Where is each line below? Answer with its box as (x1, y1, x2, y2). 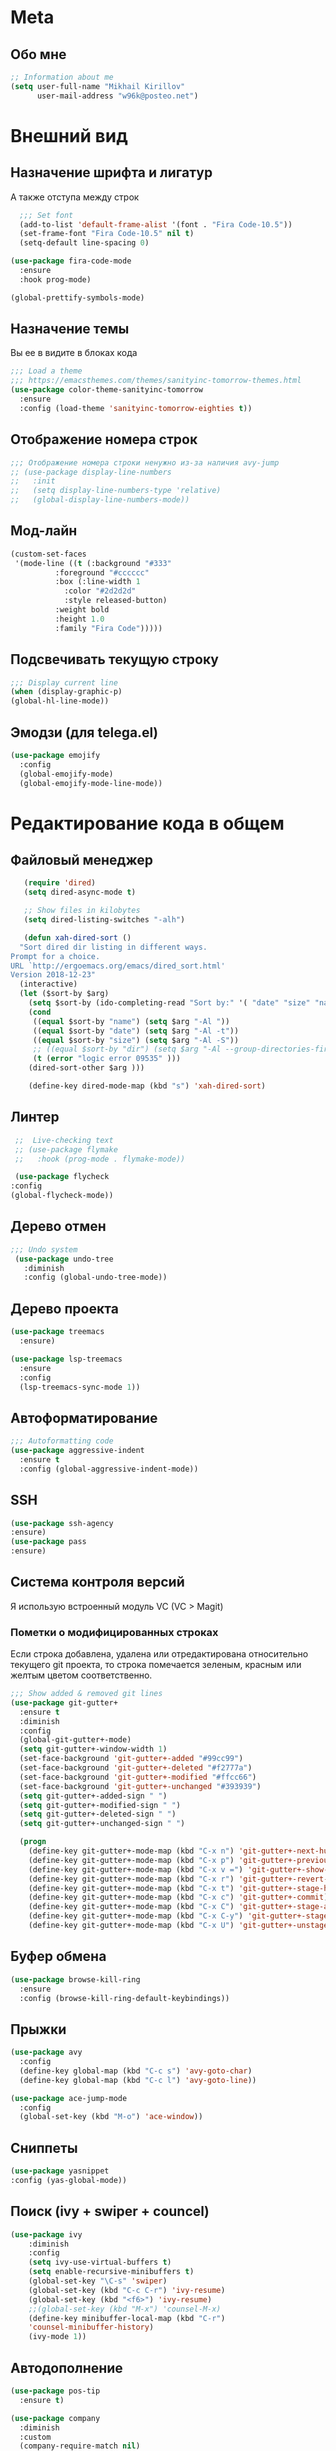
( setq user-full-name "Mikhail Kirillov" (10, 81, 186, 91)
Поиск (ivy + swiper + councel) (10, 2203, 210, 2220)
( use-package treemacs (10, 1327, 105, 1337)
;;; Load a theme (10, 366, 83, 376)
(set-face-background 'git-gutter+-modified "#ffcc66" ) (19, 1772, 257, 1782)
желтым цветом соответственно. (10, 1669, 153, 1681)
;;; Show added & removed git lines (10, 1689, 163, 1699)
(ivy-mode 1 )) (28, 2332, 87, 2342)
